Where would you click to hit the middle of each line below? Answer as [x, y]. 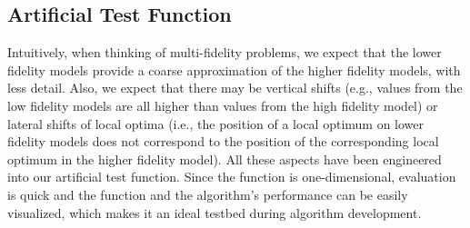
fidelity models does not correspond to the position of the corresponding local [223, 141]
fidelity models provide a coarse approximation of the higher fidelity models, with [234, 69]
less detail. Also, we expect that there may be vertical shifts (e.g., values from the [235, 88]
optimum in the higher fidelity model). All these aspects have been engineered [225, 159]
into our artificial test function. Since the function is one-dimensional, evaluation [232, 177]
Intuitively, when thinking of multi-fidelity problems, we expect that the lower [225, 52]
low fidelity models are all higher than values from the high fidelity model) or [223, 105]
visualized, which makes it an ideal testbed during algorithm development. [215, 212]
